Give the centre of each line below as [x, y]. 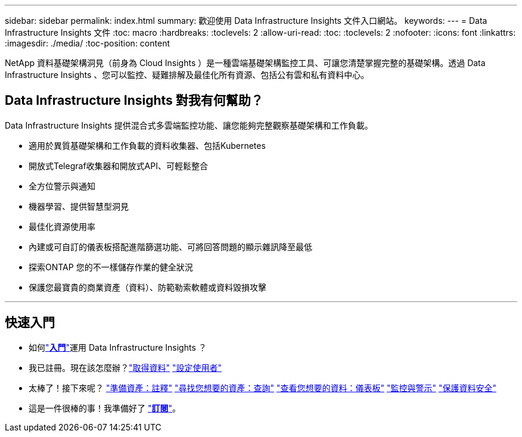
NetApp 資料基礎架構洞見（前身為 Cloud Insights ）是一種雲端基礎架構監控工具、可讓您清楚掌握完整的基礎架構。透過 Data [245, 63]
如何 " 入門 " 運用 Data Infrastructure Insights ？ [118, 347]
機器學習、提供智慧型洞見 [79, 206]
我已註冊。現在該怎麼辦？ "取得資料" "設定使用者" [125, 367]
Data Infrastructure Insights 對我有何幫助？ [134, 101]
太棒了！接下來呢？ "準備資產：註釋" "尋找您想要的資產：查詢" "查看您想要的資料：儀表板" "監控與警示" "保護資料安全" [262, 388]
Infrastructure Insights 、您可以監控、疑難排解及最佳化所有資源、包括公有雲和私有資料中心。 [187, 75]
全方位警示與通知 [62, 186]
